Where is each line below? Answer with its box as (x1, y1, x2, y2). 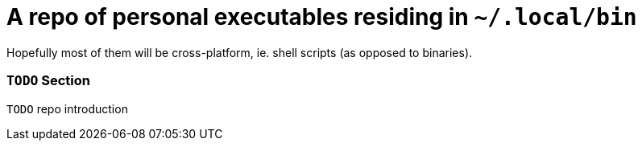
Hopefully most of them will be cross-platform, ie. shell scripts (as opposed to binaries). (6, 45, 473, 59)
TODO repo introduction (6, 101, 128, 116)
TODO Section (6, 72, 91, 89)
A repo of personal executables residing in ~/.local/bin (6, 3, 637, 31)
